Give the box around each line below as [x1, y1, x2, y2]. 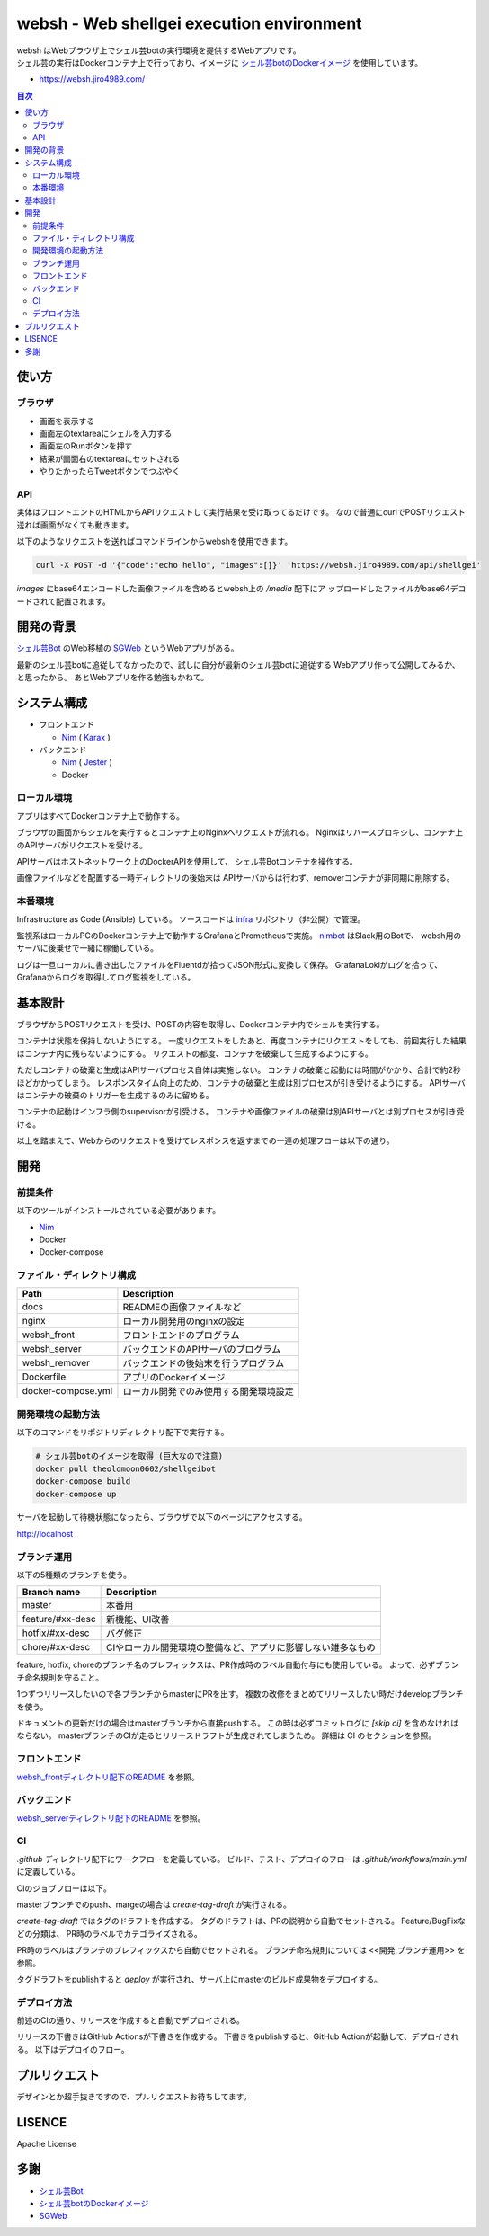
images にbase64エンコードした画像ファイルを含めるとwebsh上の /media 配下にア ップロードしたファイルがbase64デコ [16, 583, 467, 594]
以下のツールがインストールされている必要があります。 [16, 1205, 220, 1216]
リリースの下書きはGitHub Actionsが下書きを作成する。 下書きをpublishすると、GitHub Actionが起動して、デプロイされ [16, 2031, 459, 2042]
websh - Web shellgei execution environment [16, 13, 363, 33]
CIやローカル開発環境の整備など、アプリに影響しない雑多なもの [105, 1641, 377, 1654]
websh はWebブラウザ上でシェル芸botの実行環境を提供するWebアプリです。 [16, 45, 301, 56]
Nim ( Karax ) [61, 732, 111, 742]
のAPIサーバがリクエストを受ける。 [16, 839, 148, 850]
